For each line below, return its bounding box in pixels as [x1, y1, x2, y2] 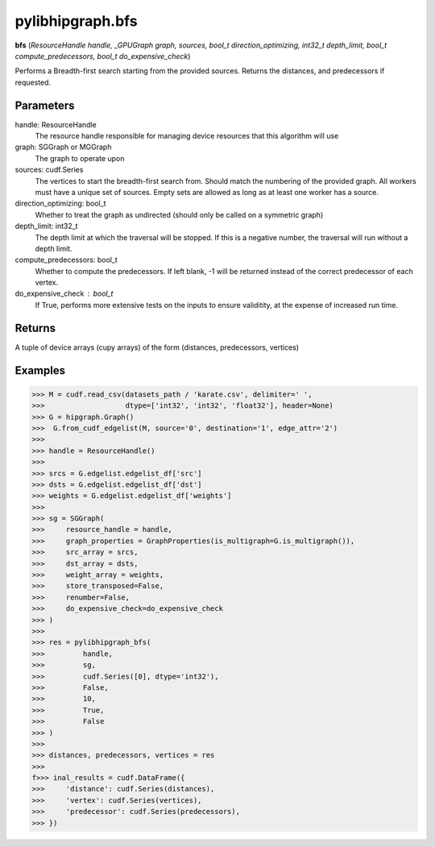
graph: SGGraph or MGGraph [14, 142, 112, 152]
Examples [14, 363, 66, 377]
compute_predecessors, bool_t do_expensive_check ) [14, 51, 191, 60]
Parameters [14, 98, 75, 112]
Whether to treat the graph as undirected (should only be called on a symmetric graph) [35, 210, 324, 219]
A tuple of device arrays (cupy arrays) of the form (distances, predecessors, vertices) [14, 343, 300, 352]
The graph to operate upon [35, 153, 125, 163]
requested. [14, 77, 52, 87]
